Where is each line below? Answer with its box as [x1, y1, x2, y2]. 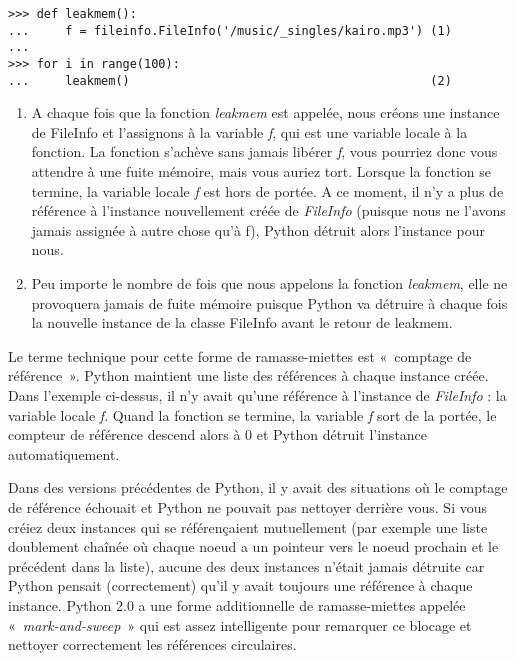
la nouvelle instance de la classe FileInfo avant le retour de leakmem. [31, 312, 453, 333]
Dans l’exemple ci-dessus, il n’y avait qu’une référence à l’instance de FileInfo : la [8, 385, 507, 405]
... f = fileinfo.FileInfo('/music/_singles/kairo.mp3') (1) [8, 23, 452, 38]
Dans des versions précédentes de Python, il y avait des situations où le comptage [8, 477, 508, 498]
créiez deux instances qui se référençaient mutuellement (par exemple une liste [8, 516, 488, 537]
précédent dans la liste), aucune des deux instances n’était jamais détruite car [8, 555, 485, 576]
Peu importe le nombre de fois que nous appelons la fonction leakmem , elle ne [31, 273, 508, 294]
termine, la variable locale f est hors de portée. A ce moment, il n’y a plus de [31, 180, 504, 201]
